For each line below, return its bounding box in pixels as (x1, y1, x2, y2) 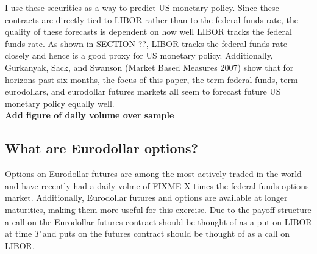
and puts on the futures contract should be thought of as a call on (42, 227, 290, 240)
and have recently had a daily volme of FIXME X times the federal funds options (5, 179, 309, 192)
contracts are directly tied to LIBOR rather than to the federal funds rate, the (5, 13, 298, 26)
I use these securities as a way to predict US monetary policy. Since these (5, 1, 279, 13)
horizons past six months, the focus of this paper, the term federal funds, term (5, 73, 298, 85)
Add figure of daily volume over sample (5, 109, 174, 122)
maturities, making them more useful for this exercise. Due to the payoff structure (5, 203, 312, 216)
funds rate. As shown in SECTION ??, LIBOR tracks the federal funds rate (5, 37, 287, 49)
